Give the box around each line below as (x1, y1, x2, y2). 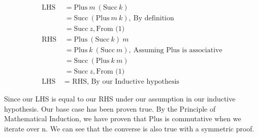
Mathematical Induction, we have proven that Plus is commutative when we (4, 113, 241, 124)
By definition (133, 15, 174, 22)
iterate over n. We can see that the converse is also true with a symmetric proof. (4, 123, 254, 134)
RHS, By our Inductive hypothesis (72, 78, 179, 86)
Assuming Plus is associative (133, 47, 222, 54)
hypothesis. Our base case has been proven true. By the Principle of (4, 103, 216, 114)
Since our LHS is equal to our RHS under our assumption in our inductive (4, 93, 236, 104)
